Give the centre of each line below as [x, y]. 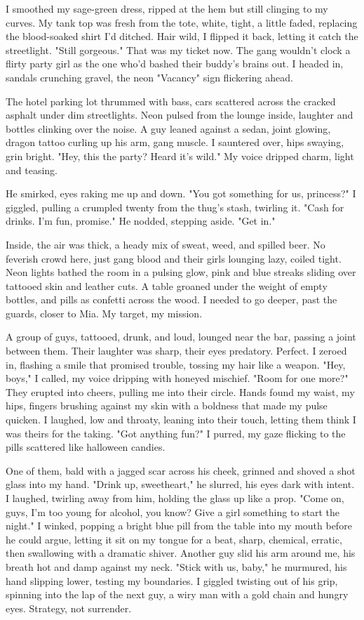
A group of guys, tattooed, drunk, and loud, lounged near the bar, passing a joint [181, 337]
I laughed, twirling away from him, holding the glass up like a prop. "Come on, [175, 498]
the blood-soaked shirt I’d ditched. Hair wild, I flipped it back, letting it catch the [182, 36]
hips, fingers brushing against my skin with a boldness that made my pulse [167, 405]
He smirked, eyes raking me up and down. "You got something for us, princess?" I [181, 193]
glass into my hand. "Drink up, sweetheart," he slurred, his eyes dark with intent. [180, 484]
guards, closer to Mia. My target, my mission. [104, 313]
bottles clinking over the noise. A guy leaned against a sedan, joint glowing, [168, 128]
